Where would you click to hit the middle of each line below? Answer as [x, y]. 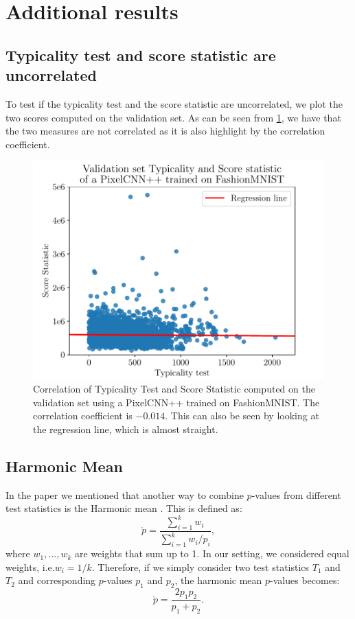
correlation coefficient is [83, 416]
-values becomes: [305, 580]
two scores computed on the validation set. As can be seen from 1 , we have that [173, 117]
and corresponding [57, 580]
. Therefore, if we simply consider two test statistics [201, 567]
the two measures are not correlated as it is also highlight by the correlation [165, 131]
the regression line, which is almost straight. [126, 429]
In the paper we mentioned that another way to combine [125, 494]
